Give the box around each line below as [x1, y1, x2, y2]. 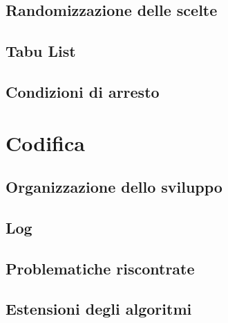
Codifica [6, 128, 85, 157]
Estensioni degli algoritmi [6, 298, 192, 320]
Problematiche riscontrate [6, 257, 195, 279]
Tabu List [6, 40, 76, 62]
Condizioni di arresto [6, 80, 160, 102]
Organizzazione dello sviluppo [6, 176, 222, 198]
